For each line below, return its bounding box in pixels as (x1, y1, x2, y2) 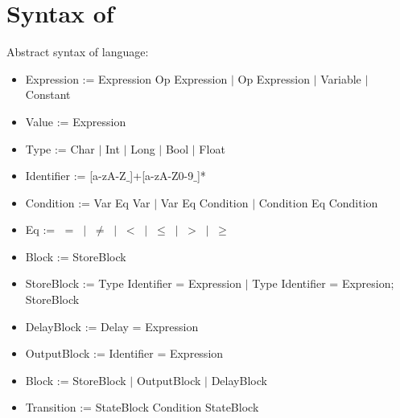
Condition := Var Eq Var (25, 194, 151, 211)
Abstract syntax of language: (6, 43, 149, 60)
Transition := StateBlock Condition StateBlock (25, 399, 259, 416)
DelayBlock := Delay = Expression (25, 318, 199, 334)
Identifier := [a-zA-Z (25, 167, 126, 184)
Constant (25, 86, 71, 103)
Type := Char (25, 140, 95, 157)
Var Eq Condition (160, 194, 249, 211)
